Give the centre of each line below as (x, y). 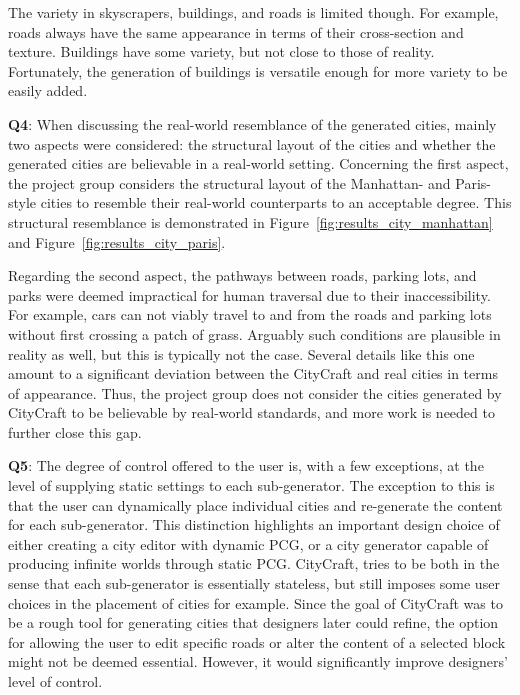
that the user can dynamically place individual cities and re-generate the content (255, 504)
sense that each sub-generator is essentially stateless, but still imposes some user (254, 583)
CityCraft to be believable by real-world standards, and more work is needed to (251, 412)
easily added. (48, 90)
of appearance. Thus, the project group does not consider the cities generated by (255, 392)
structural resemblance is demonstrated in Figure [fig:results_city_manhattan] (250, 221)
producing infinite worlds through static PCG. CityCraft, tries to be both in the (254, 563)
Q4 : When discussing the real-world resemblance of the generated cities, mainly (252, 123)
